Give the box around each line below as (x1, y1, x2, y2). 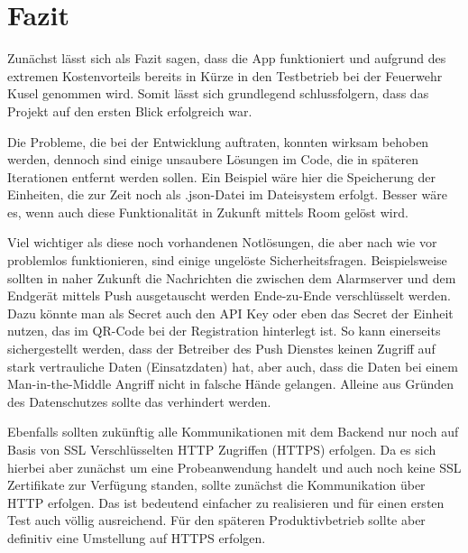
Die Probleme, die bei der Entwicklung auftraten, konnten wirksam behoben (7, 132, 429, 151)
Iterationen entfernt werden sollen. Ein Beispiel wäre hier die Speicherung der (7, 167, 436, 186)
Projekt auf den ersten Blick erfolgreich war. (7, 101, 252, 120)
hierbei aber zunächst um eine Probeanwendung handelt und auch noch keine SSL (7, 457, 462, 476)
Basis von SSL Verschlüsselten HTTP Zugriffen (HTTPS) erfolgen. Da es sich (7, 440, 436, 458)
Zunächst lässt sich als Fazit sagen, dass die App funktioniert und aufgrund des (7, 49, 446, 68)
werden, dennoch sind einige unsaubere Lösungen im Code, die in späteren (7, 150, 419, 169)
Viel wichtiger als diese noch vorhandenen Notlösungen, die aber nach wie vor (7, 233, 437, 252)
